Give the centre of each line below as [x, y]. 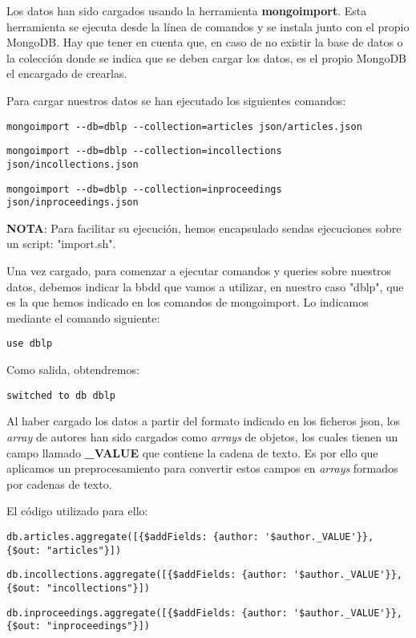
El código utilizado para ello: [77, 511]
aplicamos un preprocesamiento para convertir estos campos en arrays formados [202, 468]
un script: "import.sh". [61, 244]
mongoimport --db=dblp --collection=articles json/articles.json [184, 126]
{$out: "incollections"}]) [78, 588]
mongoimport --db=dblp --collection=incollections [144, 151]
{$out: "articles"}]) [64, 550]
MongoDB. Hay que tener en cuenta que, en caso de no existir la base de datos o [205, 42]
